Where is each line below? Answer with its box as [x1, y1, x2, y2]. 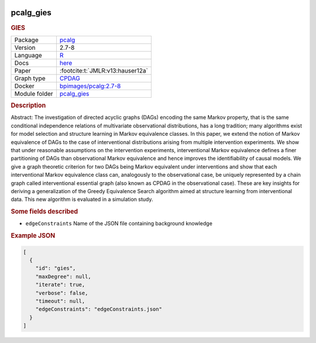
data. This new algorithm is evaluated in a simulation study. [11, 196, 153, 203]
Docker [14, 82, 35, 90]
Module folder [14, 90, 53, 98]
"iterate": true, [35, 282, 85, 288]
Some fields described [11, 208, 78, 216]
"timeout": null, [35, 297, 85, 304]
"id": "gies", [35, 265, 76, 272]
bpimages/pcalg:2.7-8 [59, 82, 121, 90]
